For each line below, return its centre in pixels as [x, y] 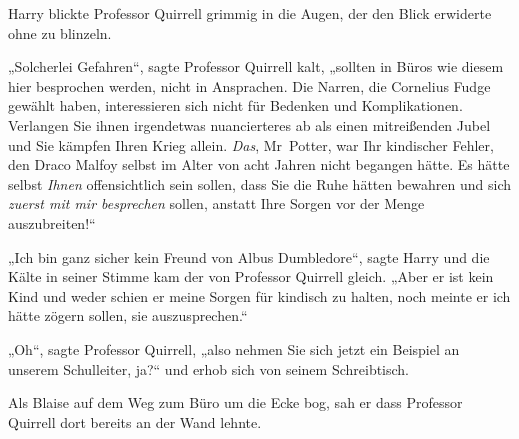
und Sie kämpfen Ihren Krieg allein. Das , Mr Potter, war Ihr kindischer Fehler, [251, 144]
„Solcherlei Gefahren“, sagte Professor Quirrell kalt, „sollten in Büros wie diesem [256, 66]
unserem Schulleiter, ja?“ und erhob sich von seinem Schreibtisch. [209, 368]
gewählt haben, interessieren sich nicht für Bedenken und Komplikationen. [235, 105]
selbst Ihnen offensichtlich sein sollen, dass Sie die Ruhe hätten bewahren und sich [260, 183]
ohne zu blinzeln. [60, 32]
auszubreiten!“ [52, 222]
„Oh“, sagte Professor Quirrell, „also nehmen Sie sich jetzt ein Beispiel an [234, 348]
